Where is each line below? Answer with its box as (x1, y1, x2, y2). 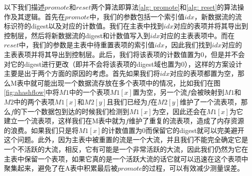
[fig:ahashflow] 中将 (4, 87, 60, 97)
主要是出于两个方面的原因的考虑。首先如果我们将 (4, 68, 160, 78)
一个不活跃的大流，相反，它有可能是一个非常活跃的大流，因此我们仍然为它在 (4, 144, 248, 154)
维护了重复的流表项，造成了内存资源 (128, 116, 244, 126)
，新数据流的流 (194, 11, 242, 21)
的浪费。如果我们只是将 (4, 125, 79, 135)
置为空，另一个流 (132, 87, 187, 97)
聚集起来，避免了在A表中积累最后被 (4, 163, 118, 173)
